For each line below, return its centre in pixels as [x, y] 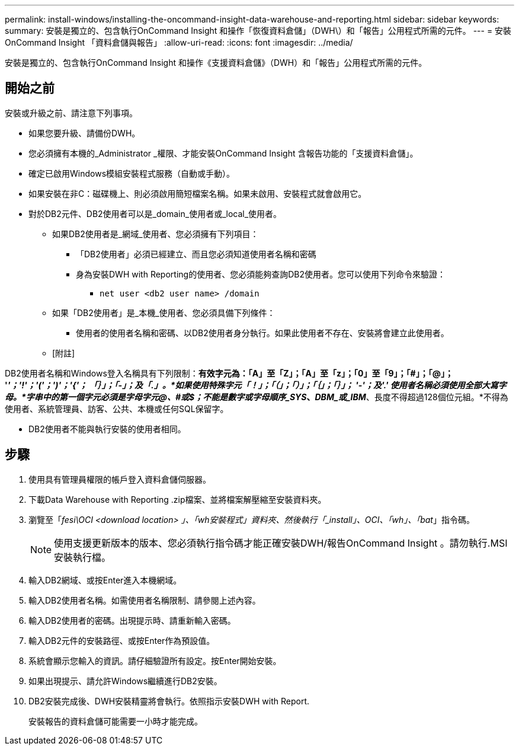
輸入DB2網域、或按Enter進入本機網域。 [105, 580]
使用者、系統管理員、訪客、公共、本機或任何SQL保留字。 [117, 408]
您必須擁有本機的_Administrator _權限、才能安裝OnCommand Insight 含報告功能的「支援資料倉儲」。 [223, 153]
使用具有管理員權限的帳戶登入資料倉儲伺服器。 [120, 479]
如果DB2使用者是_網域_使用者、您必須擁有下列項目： [156, 234]
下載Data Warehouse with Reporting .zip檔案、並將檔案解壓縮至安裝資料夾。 [177, 499]
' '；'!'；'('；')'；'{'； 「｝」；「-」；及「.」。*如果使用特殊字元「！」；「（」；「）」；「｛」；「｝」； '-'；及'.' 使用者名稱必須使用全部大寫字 [256, 385]
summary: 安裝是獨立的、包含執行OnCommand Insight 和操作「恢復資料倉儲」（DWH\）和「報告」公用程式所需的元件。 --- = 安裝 [258, 31]
